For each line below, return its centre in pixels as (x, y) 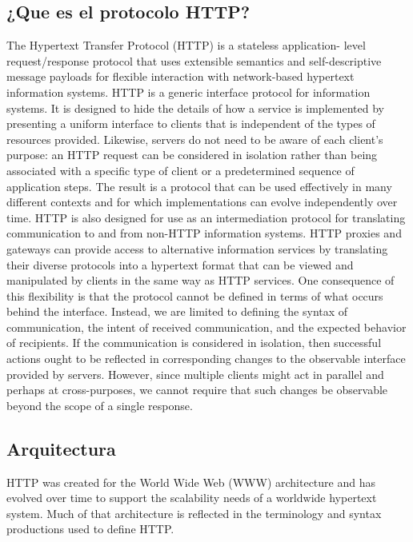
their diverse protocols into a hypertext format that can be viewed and (180, 264)
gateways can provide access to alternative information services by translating (197, 248)
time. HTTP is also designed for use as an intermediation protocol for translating (206, 217)
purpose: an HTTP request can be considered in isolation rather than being (192, 155)
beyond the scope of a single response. (100, 405)
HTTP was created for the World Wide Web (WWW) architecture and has (191, 482)
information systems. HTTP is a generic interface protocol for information (188, 92)
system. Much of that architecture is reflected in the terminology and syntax (194, 513)
